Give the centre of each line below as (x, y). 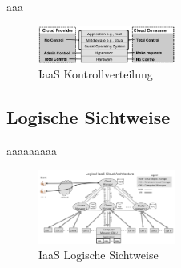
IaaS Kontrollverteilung (96, 74)
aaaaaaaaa (32, 151)
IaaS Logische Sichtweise (99, 255)
